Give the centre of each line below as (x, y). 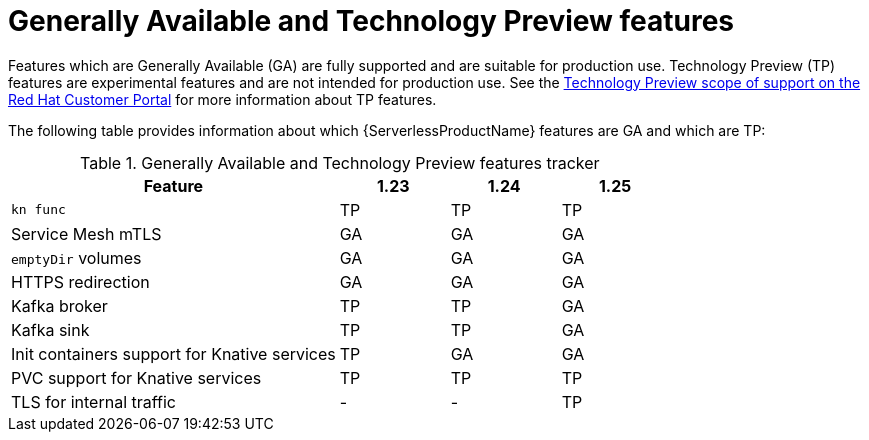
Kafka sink (50, 329)
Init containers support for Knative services (173, 353)
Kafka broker (59, 305)
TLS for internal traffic (94, 401)
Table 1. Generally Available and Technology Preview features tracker (339, 162)
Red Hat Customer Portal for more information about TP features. (222, 99)
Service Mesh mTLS (86, 233)
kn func (38, 210)
